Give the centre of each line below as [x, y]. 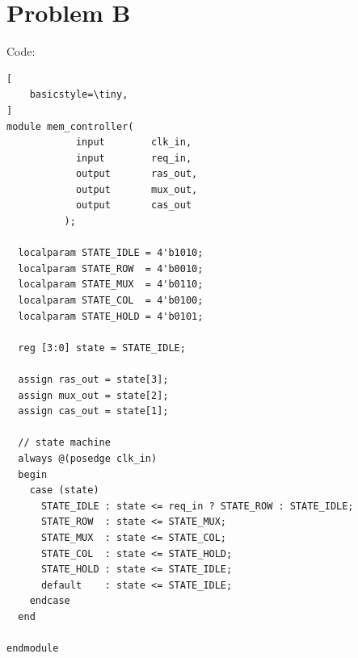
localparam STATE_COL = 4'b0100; [111, 301]
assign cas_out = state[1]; [93, 411]
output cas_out [134, 205]
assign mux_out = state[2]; [93, 395]
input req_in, [134, 158]
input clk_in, [134, 142]
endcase [50, 601]
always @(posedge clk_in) [88, 458]
